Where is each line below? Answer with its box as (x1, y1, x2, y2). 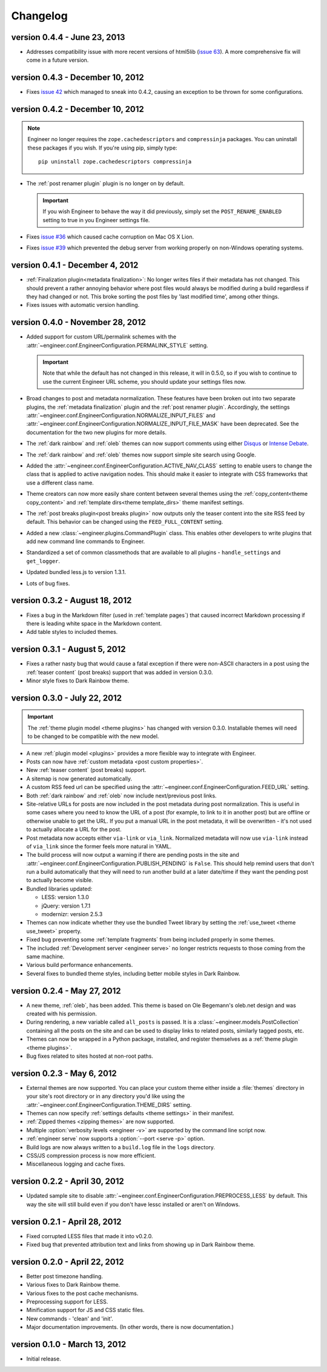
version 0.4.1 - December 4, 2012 (11, 260, 139, 271)
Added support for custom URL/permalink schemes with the (26, 333, 177, 340)
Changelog (11, 9, 68, 22)
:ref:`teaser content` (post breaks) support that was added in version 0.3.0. (26, 668, 213, 676)
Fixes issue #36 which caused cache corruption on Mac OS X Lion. (26, 233, 194, 240)
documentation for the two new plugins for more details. (26, 429, 167, 436)
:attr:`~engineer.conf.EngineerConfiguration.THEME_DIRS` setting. (26, 1101, 192, 1108)
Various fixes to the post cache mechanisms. (26, 1290, 139, 1297)
